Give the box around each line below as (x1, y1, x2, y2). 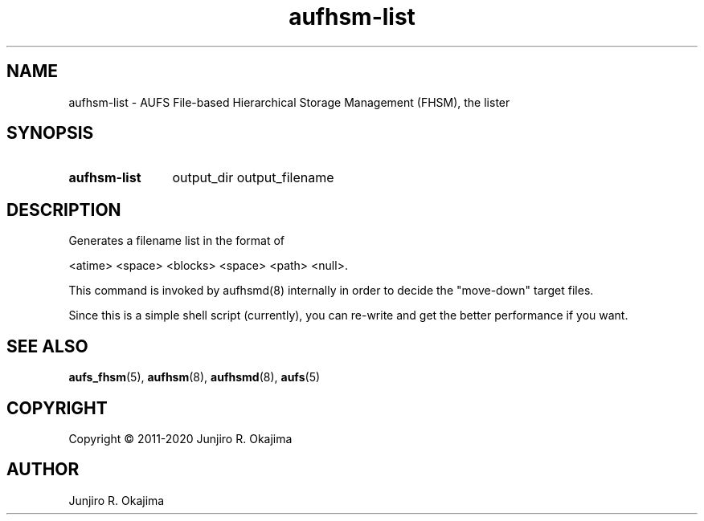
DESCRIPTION (6, 199, 121, 220)
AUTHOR (6, 459, 80, 480)
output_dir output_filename (172, 169, 334, 186)
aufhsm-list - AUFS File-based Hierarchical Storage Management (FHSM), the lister (68, 95, 510, 109)
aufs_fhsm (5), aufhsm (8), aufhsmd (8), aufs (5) (68, 370, 321, 385)
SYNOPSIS (6, 123, 94, 144)
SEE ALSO (6, 336, 88, 356)
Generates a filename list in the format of (68, 234, 285, 248)
